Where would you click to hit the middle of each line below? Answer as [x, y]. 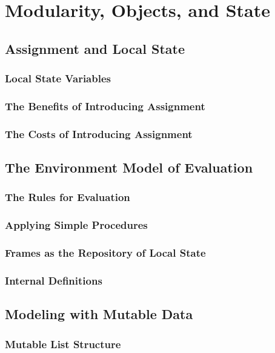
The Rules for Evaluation [68, 197]
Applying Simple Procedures [76, 225]
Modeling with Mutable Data [99, 314]
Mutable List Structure [63, 344]
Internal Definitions [54, 280]
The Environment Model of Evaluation [129, 167]
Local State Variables [58, 78]
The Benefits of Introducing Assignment [105, 106]
